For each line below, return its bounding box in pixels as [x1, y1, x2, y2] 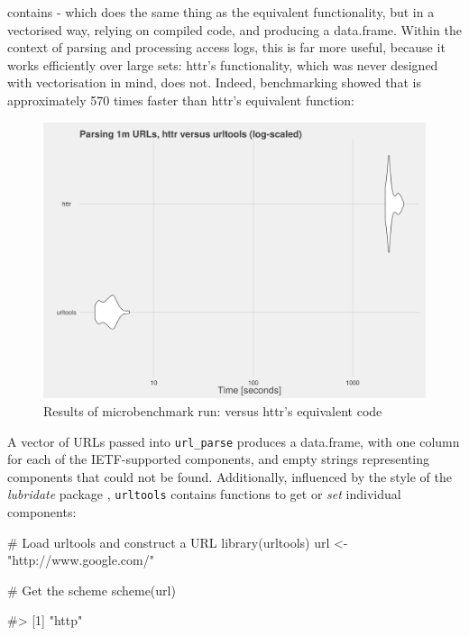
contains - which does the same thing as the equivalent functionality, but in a [7, 3, 435, 21]
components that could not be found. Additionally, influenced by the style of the [7, 467, 452, 486]
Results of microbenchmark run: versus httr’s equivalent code [43, 401, 382, 420]
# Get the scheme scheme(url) [7, 580, 176, 599]
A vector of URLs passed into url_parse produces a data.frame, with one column [7, 432, 460, 450]
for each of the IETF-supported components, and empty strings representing [7, 450, 430, 468]
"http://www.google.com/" [7, 550, 154, 569]
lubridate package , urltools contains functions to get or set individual [7, 485, 401, 504]
